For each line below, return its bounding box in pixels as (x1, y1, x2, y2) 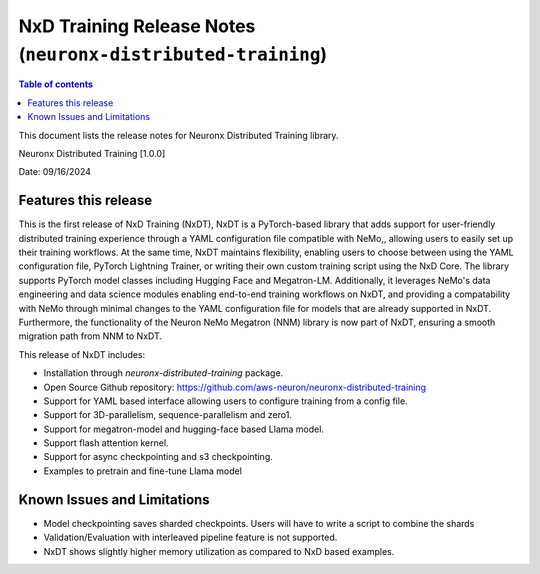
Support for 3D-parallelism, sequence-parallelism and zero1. (43, 409, 292, 421)
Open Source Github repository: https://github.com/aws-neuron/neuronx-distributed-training (43, 381, 427, 393)
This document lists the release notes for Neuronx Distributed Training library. (18, 129, 339, 141)
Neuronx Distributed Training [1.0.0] (18, 147, 166, 159)
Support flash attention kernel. (43, 437, 169, 449)
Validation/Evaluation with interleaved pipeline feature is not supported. (43, 531, 338, 544)
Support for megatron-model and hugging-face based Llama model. (43, 423, 325, 435)
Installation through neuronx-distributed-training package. (43, 367, 284, 379)
